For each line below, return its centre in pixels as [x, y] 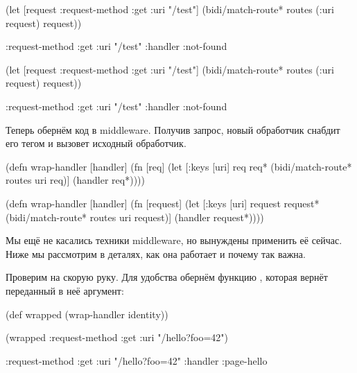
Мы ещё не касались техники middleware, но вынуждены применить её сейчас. [174, 240]
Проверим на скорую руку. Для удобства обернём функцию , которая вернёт [167, 277]
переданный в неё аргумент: [65, 290]
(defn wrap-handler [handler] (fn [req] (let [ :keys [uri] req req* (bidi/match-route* [179, 166]
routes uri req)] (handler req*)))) [75, 180]
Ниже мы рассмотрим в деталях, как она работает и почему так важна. [156, 253]
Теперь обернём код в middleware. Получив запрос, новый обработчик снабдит [173, 129]
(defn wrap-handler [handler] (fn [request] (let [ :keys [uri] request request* [163, 203]
